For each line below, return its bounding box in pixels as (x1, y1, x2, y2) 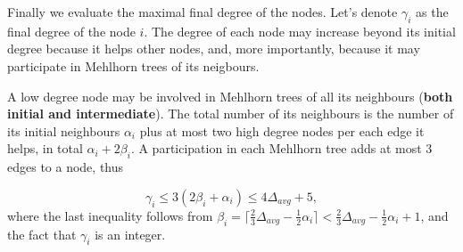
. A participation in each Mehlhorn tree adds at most (130, 139, 422, 158)
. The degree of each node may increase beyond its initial (144, 21, 456, 40)
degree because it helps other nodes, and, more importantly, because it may (7, 39, 420, 58)
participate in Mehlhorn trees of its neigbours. (7, 56, 260, 75)
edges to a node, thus (7, 158, 124, 176)
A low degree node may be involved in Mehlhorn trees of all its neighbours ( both (7, 86, 453, 105)
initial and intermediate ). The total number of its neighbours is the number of (7, 104, 454, 123)
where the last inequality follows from (7, 206, 213, 224)
